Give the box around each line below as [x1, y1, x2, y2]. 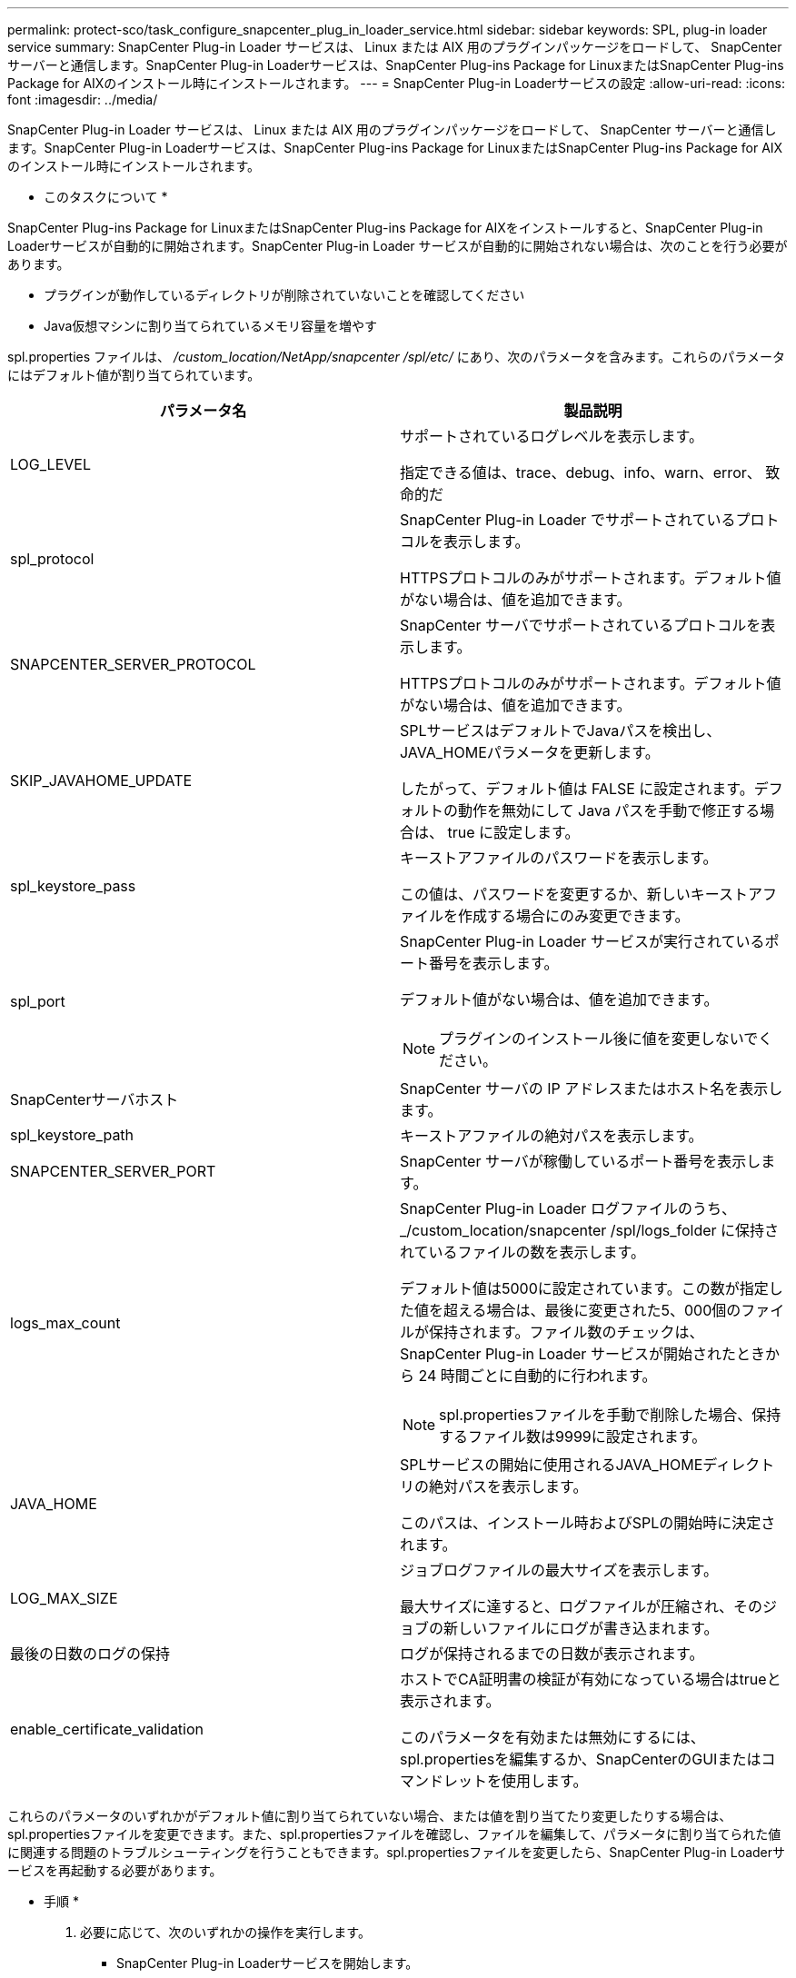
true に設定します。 [447, 823, 580, 841]
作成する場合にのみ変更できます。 [458, 907, 690, 925]
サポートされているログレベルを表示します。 [400, 427, 703, 445]
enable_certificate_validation [10, 1720, 204, 1738]
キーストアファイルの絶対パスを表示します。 [400, 1127, 703, 1145]
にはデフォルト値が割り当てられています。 [7, 367, 261, 383]
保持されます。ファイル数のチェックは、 [429, 1323, 704, 1341]
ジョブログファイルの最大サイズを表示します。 [400, 1561, 718, 1579]
